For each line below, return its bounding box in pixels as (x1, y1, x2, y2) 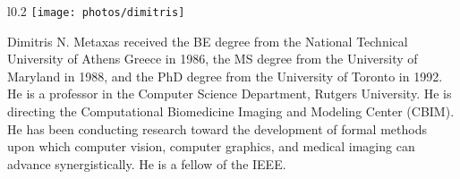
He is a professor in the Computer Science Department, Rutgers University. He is (7, 84, 452, 103)
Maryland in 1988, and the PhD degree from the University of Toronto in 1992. (7, 66, 443, 85)
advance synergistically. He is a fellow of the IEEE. (7, 154, 286, 173)
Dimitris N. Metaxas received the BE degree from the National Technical (7, 31, 408, 50)
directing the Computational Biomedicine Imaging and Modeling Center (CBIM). (7, 102, 455, 121)
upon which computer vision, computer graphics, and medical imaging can (7, 137, 415, 156)
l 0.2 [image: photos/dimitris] (7, 2, 185, 20)
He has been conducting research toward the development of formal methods (7, 119, 427, 138)
